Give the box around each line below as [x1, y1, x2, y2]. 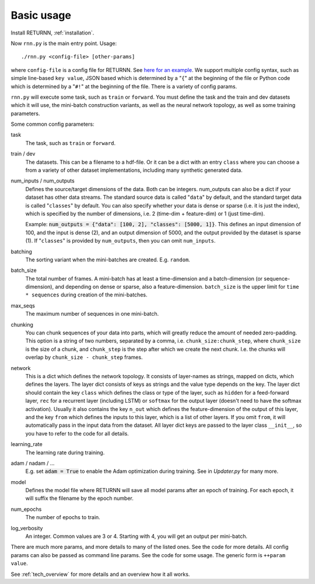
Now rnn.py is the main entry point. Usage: [10, 40, 117, 47]
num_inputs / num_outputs [10, 177, 75, 184]
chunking [10, 321, 33, 328]
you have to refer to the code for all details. [25, 430, 129, 437]
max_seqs [10, 302, 35, 309]
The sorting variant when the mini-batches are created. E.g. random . [25, 256, 191, 263]
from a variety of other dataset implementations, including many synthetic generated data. [25, 167, 243, 174]
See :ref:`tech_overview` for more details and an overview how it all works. [10, 571, 190, 578]
